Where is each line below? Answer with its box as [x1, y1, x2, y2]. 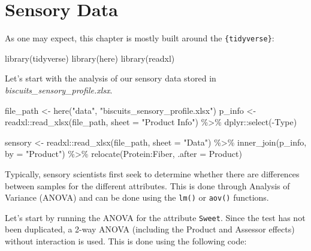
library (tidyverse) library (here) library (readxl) [5, 52, 175, 64]
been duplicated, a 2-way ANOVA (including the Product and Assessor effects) [5, 223, 295, 235]
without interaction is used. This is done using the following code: [5, 235, 247, 247]
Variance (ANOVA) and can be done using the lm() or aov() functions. [5, 191, 269, 204]
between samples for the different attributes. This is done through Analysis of [5, 179, 290, 192]
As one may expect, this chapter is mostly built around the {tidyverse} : [5, 32, 274, 44]
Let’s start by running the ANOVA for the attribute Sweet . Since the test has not [5, 211, 306, 223]
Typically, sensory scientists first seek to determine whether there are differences [5, 167, 300, 180]
